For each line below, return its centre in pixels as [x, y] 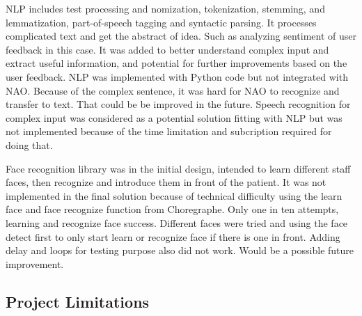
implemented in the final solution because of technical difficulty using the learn [174, 195]
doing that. [29, 144]
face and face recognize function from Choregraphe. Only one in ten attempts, [172, 209]
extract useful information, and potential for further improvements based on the [176, 63]
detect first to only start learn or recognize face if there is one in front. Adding [173, 236]
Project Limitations [78, 301]
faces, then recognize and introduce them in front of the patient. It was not [166, 182]
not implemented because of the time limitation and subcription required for [169, 131]
